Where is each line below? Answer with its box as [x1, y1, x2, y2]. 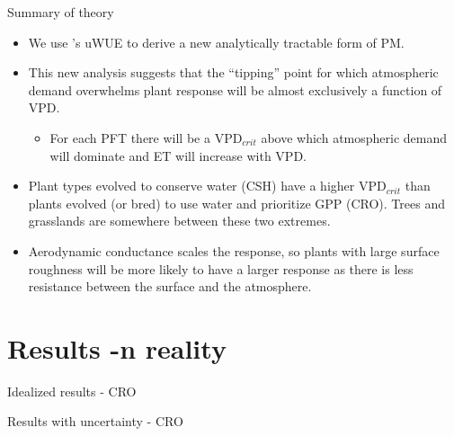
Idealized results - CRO [7, 381, 137, 400]
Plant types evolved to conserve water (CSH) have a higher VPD [28, 176, 387, 195]
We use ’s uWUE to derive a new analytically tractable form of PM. [28, 32, 405, 51]
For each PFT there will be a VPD [49, 128, 243, 147]
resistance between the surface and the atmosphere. [28, 277, 312, 296]
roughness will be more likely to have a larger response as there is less [28, 259, 414, 278]
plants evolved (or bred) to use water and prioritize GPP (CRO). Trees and [28, 193, 445, 212]
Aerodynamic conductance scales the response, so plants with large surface [28, 241, 440, 260]
